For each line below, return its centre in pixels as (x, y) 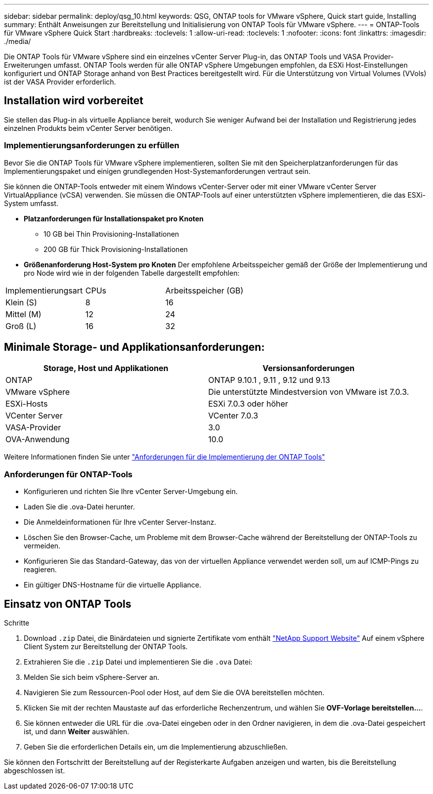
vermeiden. (42, 546)
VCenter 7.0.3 (233, 416)
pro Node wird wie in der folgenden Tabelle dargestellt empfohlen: (132, 273)
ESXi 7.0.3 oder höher (248, 404)
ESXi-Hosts (27, 404)
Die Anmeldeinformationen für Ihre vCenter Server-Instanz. (120, 522)
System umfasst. (31, 203)
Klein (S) (21, 302)
